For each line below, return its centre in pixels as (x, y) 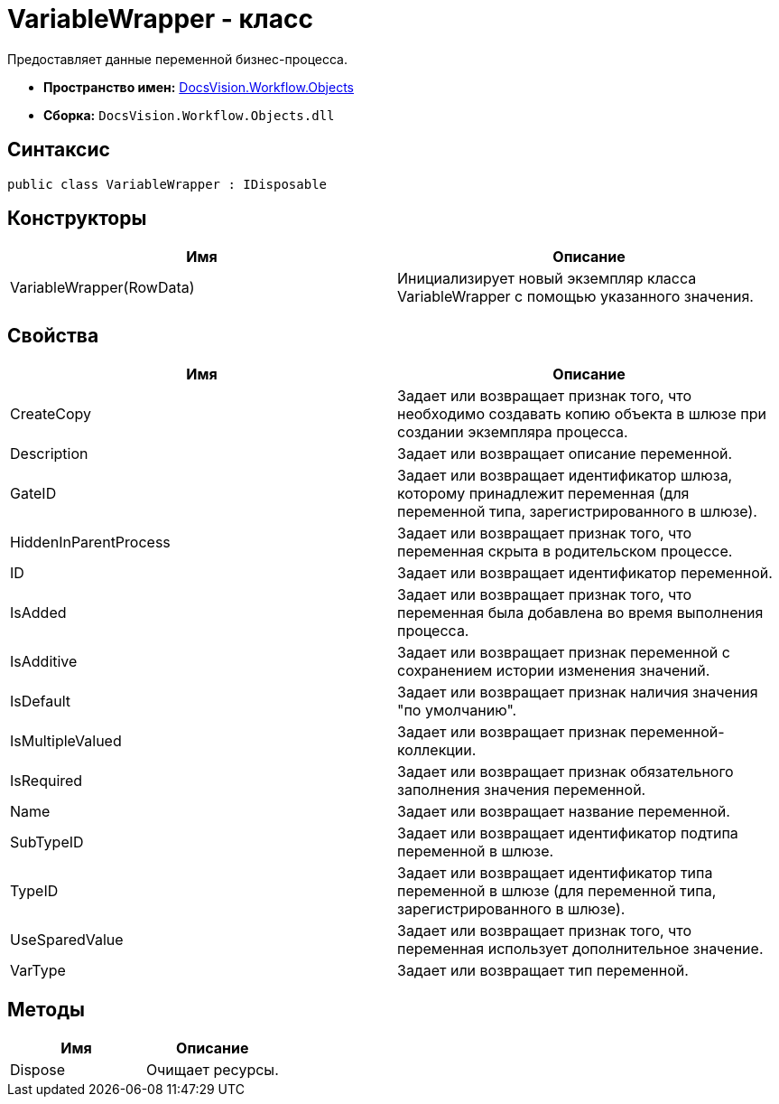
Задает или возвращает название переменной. (564, 812)
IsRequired (46, 781)
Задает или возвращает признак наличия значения (578, 692)
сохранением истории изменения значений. (554, 671)
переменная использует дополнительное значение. (580, 949)
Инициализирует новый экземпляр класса (547, 279)
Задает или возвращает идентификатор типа (555, 873)
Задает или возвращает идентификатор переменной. (585, 573)
